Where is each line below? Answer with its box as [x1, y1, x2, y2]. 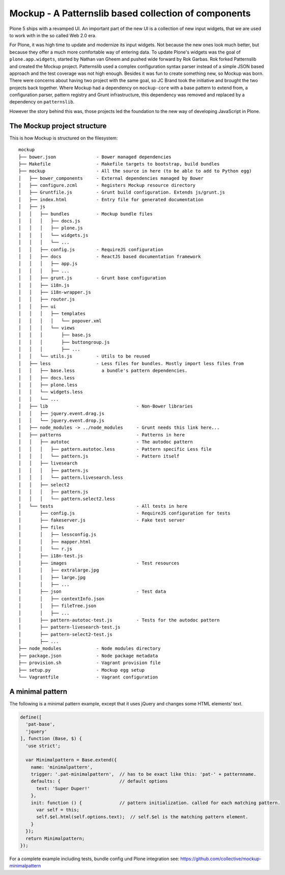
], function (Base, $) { [20, 736, 82, 742]
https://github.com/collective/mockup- [180, 856, 262, 862]
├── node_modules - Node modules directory [18, 646, 161, 651]
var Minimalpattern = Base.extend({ [25, 757, 117, 763]
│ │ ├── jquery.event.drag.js [18, 411, 104, 416]
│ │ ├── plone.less [18, 382, 78, 388]
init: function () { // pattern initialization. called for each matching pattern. [31, 800, 281, 806]
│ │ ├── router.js [18, 296, 75, 303]
